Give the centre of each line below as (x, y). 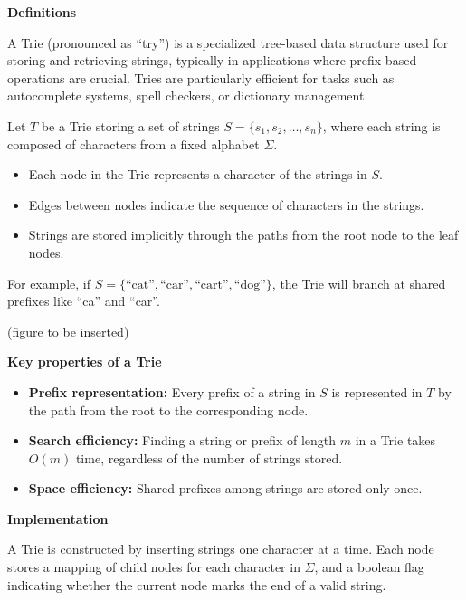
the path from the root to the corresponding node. (168, 410)
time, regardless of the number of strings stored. (209, 457)
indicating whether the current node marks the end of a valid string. (197, 584)
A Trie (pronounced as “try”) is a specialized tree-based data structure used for (228, 42)
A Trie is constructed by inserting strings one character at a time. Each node (221, 549)
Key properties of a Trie (85, 362)
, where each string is (381, 125)
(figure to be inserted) (68, 331)
